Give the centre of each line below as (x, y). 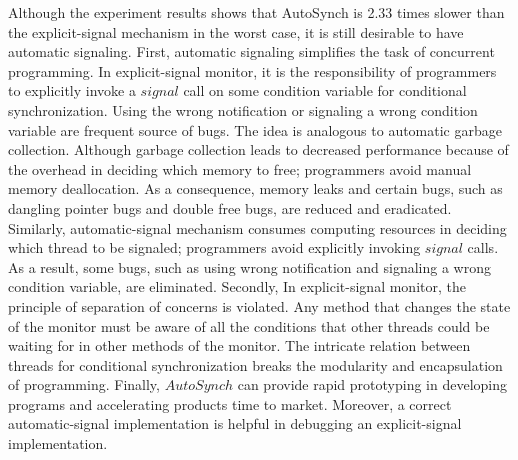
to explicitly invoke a (72, 90)
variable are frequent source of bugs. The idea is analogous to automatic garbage (255, 129)
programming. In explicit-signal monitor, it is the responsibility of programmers (252, 70)
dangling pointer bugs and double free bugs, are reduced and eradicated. (230, 207)
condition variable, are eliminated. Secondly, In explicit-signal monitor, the (237, 286)
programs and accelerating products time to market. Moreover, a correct (230, 403)
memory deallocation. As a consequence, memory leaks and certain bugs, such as (255, 188)
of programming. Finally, (84, 384)
